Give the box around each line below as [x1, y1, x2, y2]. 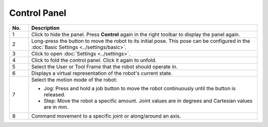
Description [31, 24, 60, 31]
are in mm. [44, 103, 69, 110]
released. [44, 91, 66, 98]
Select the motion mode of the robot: [31, 76, 118, 83]
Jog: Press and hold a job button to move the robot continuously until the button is [44, 85, 236, 92]
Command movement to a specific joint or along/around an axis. [31, 112, 181, 119]
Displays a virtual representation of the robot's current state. [31, 69, 173, 76]
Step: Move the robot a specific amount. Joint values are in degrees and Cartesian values [44, 97, 253, 104]
